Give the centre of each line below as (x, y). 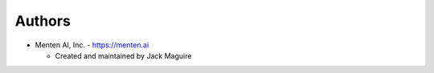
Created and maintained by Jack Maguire (123, 55)
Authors (43, 21)
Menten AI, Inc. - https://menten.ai (92, 45)
